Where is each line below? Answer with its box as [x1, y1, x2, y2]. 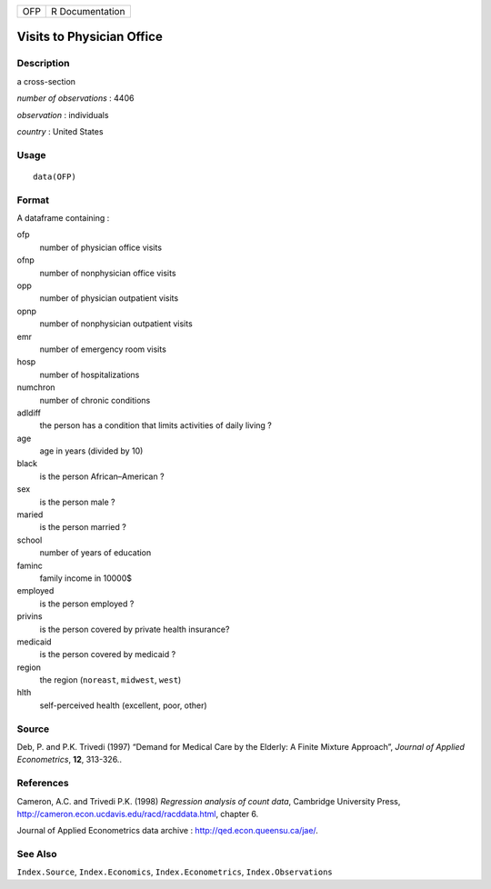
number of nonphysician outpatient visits [39, 318, 193, 329]
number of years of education [39, 547, 152, 558]
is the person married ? [39, 522, 126, 533]
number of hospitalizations [39, 369, 140, 380]
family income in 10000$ [39, 573, 132, 584]
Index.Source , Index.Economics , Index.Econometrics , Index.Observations [16, 866, 333, 877]
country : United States [16, 125, 104, 136]
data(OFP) [33, 171, 76, 182]
